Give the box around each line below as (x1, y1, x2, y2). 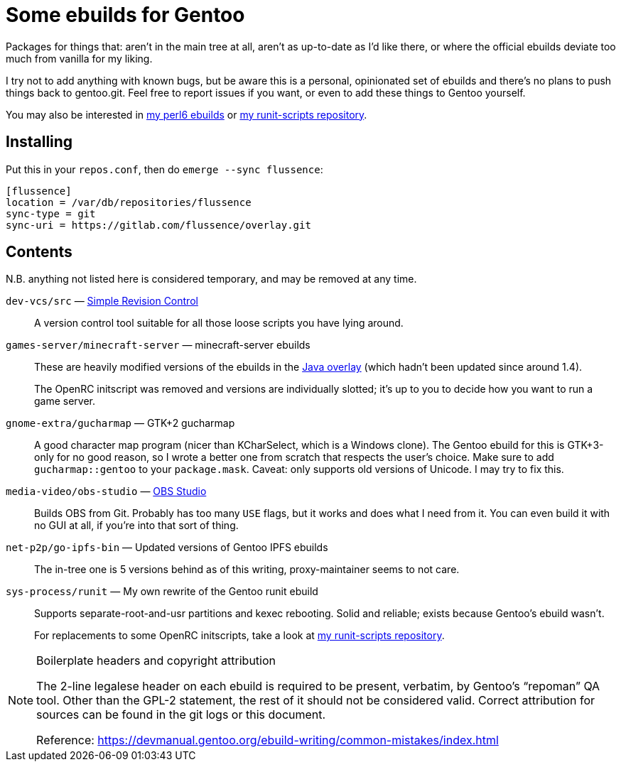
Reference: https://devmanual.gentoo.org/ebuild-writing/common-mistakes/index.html (36, 733, 499, 748)
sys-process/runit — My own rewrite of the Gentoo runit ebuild (6, 585, 318, 598)
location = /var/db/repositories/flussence (6, 196, 252, 208)
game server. (34, 395, 96, 408)
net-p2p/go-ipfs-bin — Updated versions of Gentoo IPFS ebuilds (6, 541, 328, 554)
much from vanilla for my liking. (6, 52, 153, 65)
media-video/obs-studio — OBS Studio (6, 485, 207, 498)
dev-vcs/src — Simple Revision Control (6, 295, 198, 308)
